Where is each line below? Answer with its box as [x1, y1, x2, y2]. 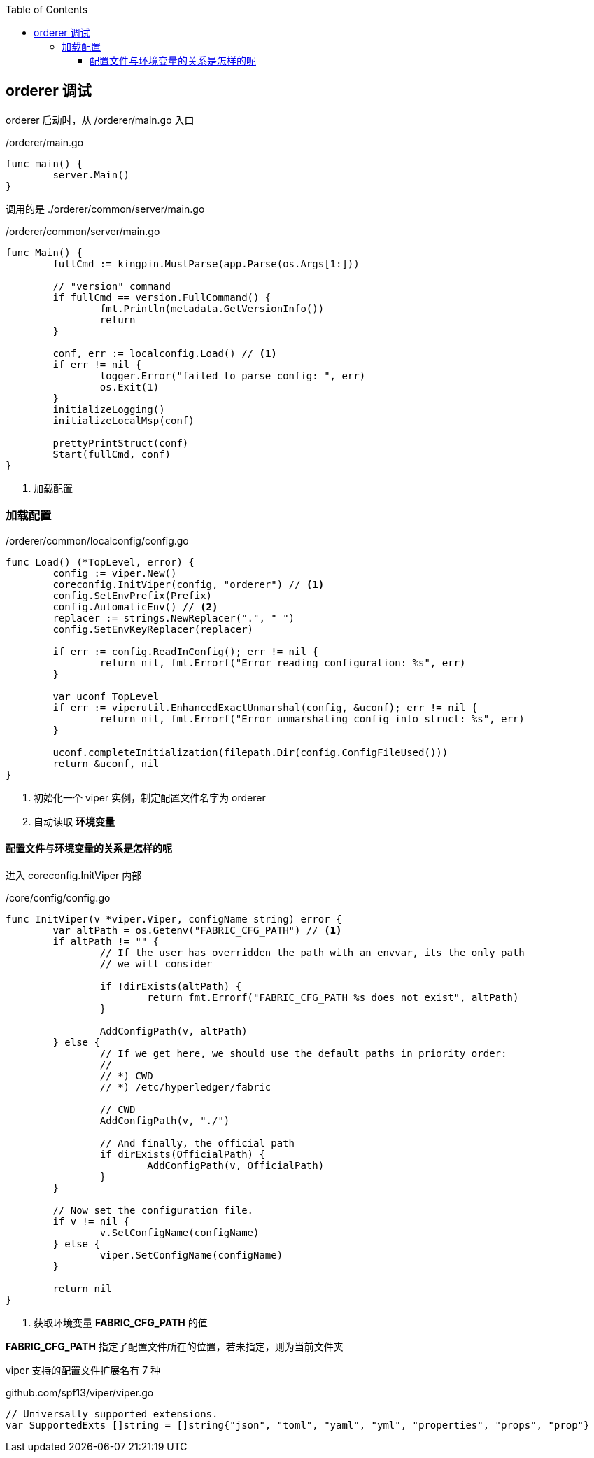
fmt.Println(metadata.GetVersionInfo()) [99, 302, 325, 314]
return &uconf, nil [52, 757, 160, 769]
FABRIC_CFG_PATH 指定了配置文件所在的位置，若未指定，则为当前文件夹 [6, 1340, 344, 1352]
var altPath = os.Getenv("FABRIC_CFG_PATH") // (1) [52, 924, 342, 936]
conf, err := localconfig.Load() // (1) [52, 347, 277, 359]
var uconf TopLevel [52, 690, 160, 702]
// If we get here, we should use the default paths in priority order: [99, 1047, 507, 1059]
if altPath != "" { [52, 935, 160, 947]
